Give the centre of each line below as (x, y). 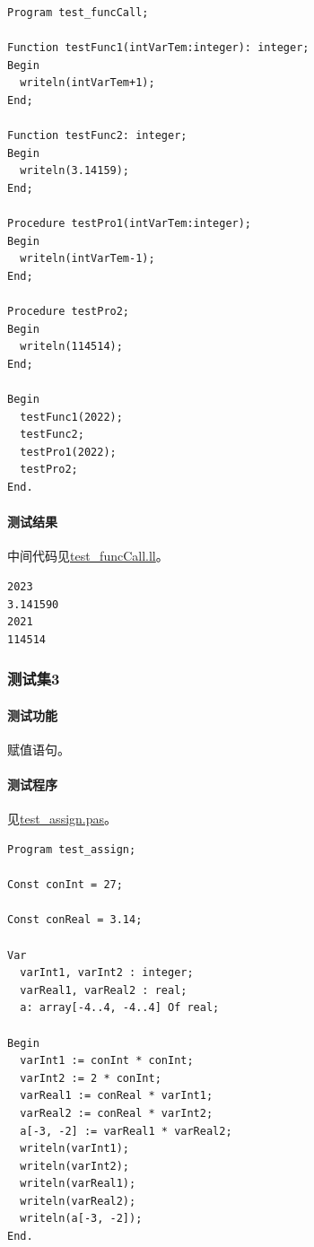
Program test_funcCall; (78, 13)
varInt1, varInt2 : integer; (107, 973)
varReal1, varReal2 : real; (104, 990)
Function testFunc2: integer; (97, 136)
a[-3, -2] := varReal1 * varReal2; (126, 1131)
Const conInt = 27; (65, 885)
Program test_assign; (72, 850)
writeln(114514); (71, 347)
